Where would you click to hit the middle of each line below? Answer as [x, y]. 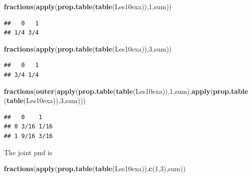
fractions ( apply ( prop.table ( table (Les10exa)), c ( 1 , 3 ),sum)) [95, 168]
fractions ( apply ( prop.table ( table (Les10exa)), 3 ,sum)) [88, 48]
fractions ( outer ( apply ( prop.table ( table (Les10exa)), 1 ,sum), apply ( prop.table [126, 91]
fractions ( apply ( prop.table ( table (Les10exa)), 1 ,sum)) [88, 6]
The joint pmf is [28, 152]
